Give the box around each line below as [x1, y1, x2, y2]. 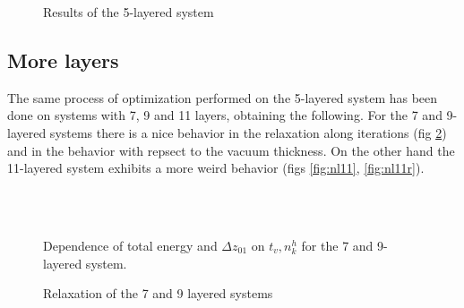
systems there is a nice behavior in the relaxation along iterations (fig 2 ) [49, 123, 447, 141]
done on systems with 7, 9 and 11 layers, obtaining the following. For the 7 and [7, 106, 443, 124]
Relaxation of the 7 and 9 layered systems [43, 284, 273, 303]
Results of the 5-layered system [43, 3, 214, 21]
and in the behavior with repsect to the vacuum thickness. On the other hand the [7, 141, 455, 159]
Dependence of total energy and [43, 235, 218, 254]
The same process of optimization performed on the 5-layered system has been [7, 88, 438, 107]
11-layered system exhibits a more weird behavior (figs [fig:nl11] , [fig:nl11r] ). [7, 158, 425, 177]
